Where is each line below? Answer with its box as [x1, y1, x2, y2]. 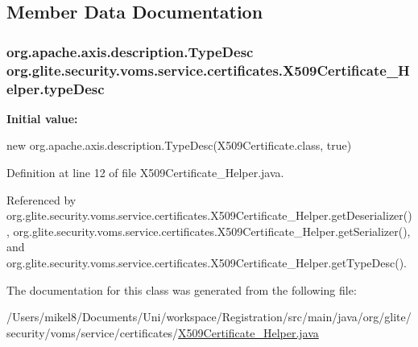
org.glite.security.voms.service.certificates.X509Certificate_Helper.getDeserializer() [6, 207, 412, 224]
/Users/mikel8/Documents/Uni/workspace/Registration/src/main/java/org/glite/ [6, 308, 412, 325]
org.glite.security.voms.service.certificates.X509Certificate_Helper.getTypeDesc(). [6, 254, 408, 271]
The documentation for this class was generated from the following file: [6, 281, 357, 298]
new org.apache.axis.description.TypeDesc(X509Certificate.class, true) [6, 137, 352, 154]
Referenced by [6, 191, 77, 208]
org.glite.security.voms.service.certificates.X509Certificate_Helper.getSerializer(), [13, 222, 411, 239]
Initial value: [6, 109, 78, 126]
